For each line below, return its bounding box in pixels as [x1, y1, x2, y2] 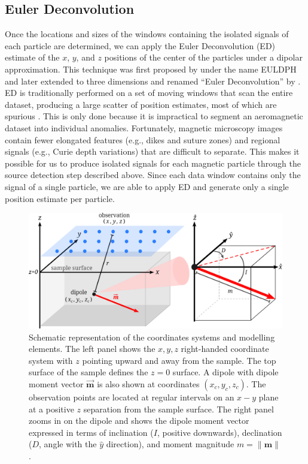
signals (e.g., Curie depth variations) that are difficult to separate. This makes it [5, 145, 300, 158]
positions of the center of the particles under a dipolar [104, 51, 303, 64]
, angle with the [39, 438, 97, 450]
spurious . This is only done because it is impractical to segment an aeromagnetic [5, 110, 303, 122]
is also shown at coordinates [97, 378, 200, 390]
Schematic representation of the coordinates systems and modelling [29, 330, 275, 343]
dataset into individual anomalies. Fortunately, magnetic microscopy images [5, 121, 283, 134]
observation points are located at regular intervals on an [29, 391, 234, 403]
